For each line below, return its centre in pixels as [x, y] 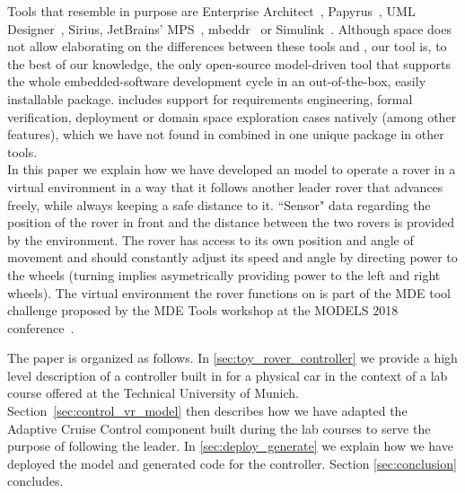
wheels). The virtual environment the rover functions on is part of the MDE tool [229, 292]
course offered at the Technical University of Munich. [153, 393]
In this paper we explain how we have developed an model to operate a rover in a [232, 169]
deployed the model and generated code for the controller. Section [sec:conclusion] [232, 463]
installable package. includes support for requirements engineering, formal [210, 98]
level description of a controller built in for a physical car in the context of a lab [228, 375]
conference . [41, 327]
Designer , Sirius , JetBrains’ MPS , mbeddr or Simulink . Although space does [229, 28]
